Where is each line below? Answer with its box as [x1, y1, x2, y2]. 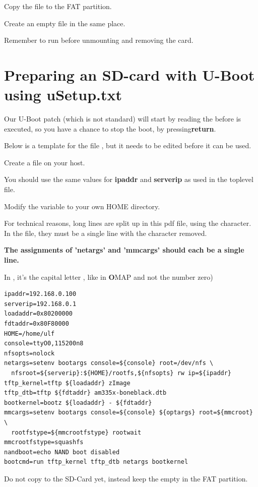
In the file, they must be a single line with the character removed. [4, 227, 207, 238]
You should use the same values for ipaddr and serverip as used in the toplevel [4, 174, 253, 185]
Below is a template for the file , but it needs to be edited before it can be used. [4, 140, 251, 151]
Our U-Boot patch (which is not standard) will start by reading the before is [4, 113, 241, 124]
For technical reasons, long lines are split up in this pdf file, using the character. [4, 218, 251, 228]
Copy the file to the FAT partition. [4, 1, 112, 11]
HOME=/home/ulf [4, 330, 55, 337]
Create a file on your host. [4, 157, 85, 167]
